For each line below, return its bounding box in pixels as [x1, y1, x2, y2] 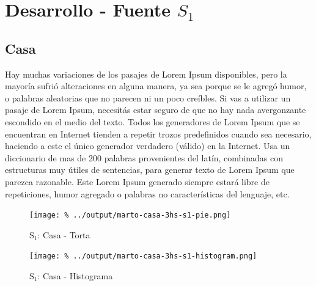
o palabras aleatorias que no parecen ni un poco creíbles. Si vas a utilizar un [5, 91, 291, 104]
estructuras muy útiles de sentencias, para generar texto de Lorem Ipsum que [5, 163, 295, 176]
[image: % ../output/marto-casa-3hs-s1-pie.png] [29, 211, 231, 220]
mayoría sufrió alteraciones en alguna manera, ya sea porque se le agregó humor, [5, 79, 307, 92]
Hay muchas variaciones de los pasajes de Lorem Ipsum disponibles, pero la [5, 67, 287, 80]
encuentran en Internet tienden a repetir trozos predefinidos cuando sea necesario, [5, 127, 312, 140]
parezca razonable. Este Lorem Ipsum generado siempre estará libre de [5, 175, 270, 188]
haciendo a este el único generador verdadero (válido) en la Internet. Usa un [5, 139, 290, 152]
